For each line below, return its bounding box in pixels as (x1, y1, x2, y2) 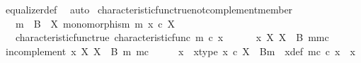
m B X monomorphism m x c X (15, 16, 176, 30)
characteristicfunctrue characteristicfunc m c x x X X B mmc (15, 30, 329, 45)
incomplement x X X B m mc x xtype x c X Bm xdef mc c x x (5, 43, 355, 58)
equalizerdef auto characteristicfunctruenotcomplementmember (5, 2, 293, 16)
